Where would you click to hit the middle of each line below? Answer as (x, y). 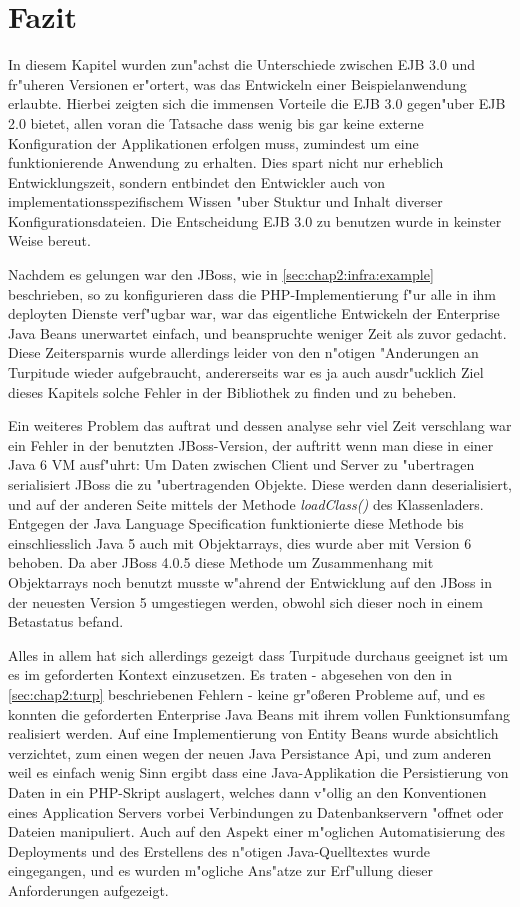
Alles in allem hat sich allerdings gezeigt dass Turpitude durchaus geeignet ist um (258, 654)
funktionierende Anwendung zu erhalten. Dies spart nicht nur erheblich (226, 162)
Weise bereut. (49, 240)
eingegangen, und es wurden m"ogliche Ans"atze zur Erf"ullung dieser (221, 870)
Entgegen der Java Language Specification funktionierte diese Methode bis (236, 523)
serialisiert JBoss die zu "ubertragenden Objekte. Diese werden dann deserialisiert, (260, 484)
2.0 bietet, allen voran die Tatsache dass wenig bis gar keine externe (216, 122)
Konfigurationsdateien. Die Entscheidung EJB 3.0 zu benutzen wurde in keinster (255, 220)
